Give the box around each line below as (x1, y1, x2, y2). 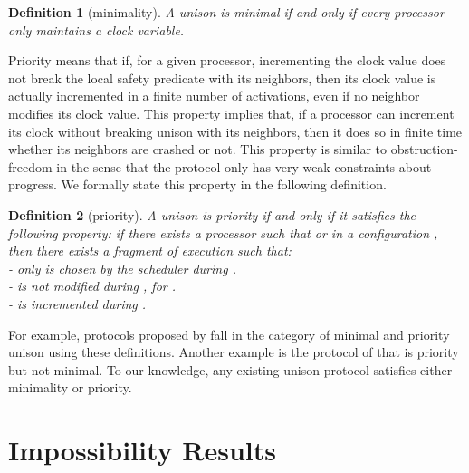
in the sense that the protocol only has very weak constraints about (56, 157, 432, 176)
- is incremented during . (8, 294, 147, 313)
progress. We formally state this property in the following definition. (8, 175, 387, 194)
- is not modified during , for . (8, 276, 177, 295)
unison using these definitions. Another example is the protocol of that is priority (8, 343, 459, 362)
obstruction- (390, 140, 458, 159)
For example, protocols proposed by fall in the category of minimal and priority (8, 324, 450, 343)
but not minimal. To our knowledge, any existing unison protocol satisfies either (8, 360, 453, 379)
